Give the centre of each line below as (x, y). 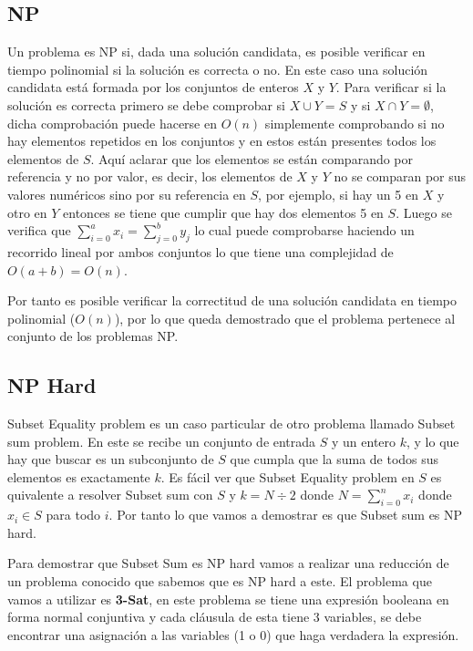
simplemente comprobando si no (355, 123)
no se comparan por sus (400, 176)
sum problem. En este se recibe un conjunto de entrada (162, 441)
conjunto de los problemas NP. (93, 336)
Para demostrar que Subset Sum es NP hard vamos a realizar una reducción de (228, 563)
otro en (27, 212)
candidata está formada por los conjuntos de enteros (153, 87)
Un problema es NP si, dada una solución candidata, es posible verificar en (216, 52)
